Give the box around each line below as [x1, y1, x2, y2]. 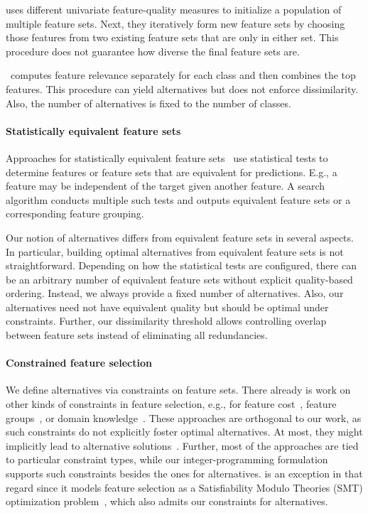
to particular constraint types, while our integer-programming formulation [6, 452, 328, 467]
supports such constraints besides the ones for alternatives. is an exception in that [6, 466, 363, 481]
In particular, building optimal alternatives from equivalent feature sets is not [6, 244, 344, 259]
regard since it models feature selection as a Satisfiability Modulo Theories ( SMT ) [6, 480, 363, 495]
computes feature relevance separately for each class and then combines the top [10, 67, 356, 82]
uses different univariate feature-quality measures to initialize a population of [6, 2, 342, 16]
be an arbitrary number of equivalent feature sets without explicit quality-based [6, 271, 353, 286]
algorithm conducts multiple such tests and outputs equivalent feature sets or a [6, 192, 351, 207]
